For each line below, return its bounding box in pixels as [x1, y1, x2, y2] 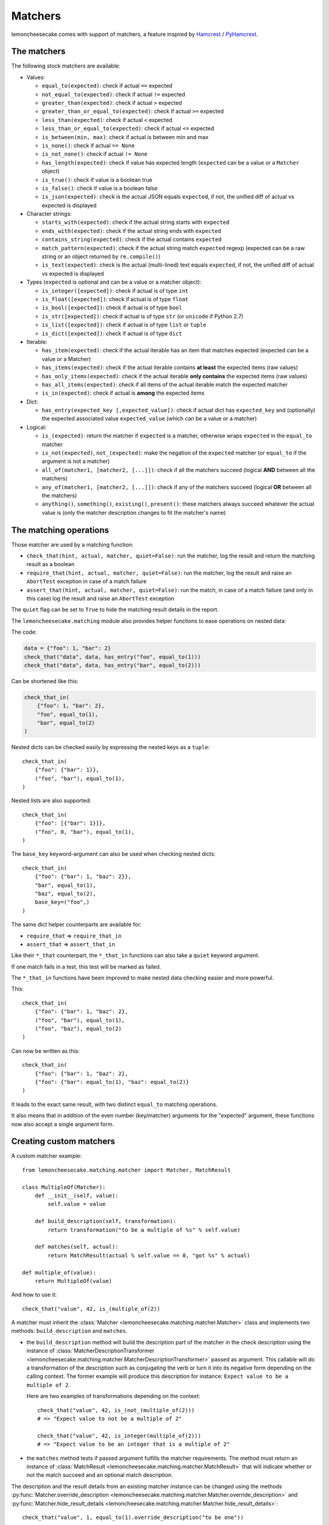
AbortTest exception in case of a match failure [26, 578, 147, 585]
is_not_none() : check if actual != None [41, 150, 148, 158]
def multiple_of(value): [22, 1269, 96, 1276]
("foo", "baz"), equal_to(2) [34, 1025, 122, 1032]
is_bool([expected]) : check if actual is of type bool [41, 304, 182, 311]
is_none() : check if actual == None [41, 142, 135, 149]
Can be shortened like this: [11, 677, 79, 684]
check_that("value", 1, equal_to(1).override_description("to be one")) [22, 1513, 244, 1521]
